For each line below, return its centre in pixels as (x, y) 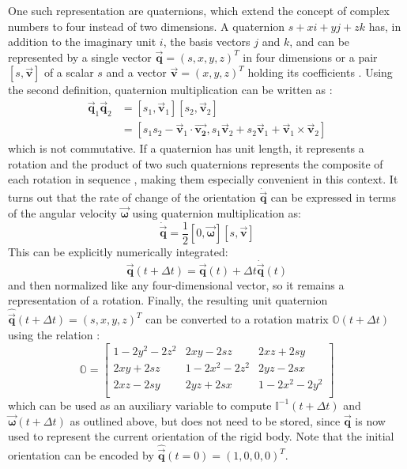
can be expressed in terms (333, 197)
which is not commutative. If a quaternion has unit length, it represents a (186, 148)
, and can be (320, 42)
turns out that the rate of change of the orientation (132, 197)
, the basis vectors (207, 42)
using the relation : (54, 334)
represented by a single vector (80, 57)
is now (370, 420)
